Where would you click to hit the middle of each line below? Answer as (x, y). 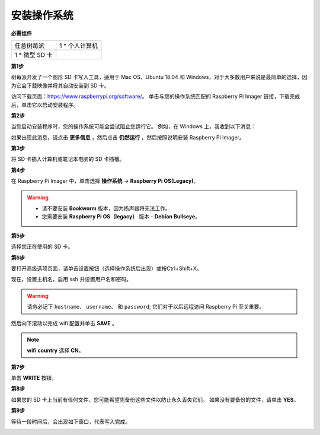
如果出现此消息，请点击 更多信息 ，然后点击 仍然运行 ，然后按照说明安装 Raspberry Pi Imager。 (128, 137)
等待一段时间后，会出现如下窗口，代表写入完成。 (71, 421)
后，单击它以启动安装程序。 (45, 104)
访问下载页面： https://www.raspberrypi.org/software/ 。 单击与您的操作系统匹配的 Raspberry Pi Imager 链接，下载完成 (156, 96)
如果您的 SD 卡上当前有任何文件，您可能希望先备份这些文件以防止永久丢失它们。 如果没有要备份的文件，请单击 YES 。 (155, 399)
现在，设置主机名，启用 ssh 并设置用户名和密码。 (71, 280)
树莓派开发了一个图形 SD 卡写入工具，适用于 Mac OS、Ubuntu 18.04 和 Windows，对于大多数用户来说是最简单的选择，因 (159, 77)
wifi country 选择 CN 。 (55, 351)
